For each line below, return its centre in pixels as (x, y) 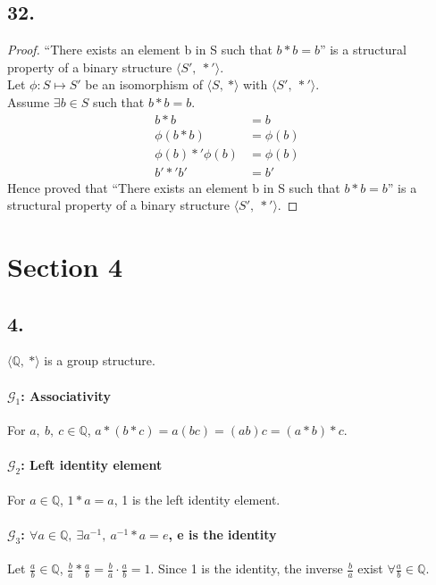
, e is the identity (222, 534)
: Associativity (66, 395)
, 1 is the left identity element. (197, 499)
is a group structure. (100, 360)
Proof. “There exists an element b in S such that (140, 50)
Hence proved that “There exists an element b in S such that (174, 187)
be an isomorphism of (144, 84)
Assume (29, 101)
